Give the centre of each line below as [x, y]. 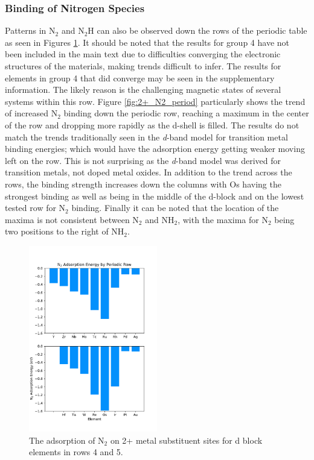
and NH [160, 219]
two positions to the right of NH [65, 231]
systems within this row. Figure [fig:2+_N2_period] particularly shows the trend [155, 101]
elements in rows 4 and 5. [76, 452]
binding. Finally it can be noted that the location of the [175, 208]
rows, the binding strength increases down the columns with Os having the [143, 184]
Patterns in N [30, 30]
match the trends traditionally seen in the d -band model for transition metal [146, 137]
